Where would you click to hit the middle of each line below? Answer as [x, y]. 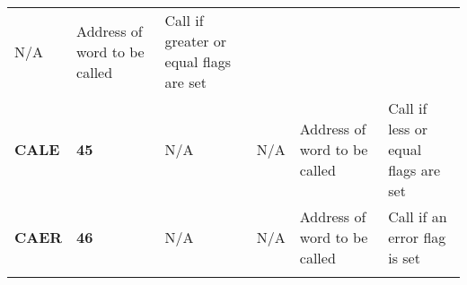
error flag [417, 237]
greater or [196, 41]
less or [408, 129]
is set [404, 258]
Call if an [418, 216]
